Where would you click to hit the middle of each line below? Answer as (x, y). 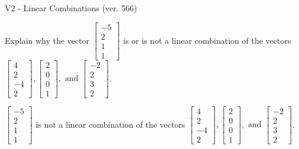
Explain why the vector (47, 40)
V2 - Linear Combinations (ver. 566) (71, 8)
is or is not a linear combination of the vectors (207, 40)
